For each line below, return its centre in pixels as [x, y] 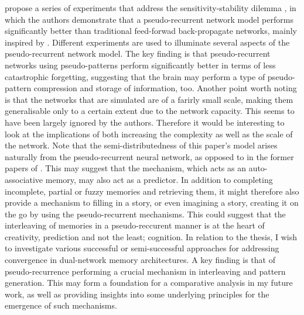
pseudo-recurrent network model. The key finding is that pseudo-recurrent [138, 53]
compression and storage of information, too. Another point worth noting [165, 88]
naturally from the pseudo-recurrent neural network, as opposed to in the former [149, 156]
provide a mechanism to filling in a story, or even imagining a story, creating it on [152, 202]
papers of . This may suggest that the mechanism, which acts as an [125, 168]
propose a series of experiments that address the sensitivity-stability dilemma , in [151, 8]
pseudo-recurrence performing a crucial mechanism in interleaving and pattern [145, 271]
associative [24, 179]
